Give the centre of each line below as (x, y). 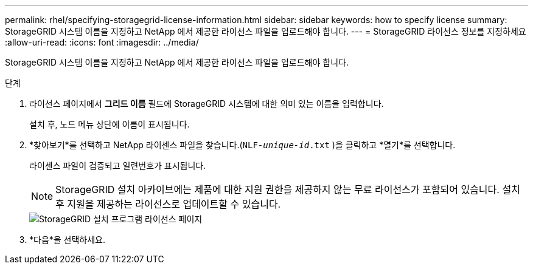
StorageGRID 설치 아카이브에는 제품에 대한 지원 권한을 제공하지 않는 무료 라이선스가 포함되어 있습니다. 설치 (288, 189)
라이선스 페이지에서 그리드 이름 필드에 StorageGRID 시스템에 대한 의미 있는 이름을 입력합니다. (207, 104)
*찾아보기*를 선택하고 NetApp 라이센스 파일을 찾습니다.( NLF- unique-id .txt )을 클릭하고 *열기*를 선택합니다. (242, 145)
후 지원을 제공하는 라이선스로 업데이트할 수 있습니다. (168, 204)
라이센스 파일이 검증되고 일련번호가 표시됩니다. (118, 165)
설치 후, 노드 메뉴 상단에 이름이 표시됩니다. (110, 124)
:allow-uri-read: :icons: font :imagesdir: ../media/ (102, 42)
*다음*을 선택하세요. (68, 240)
